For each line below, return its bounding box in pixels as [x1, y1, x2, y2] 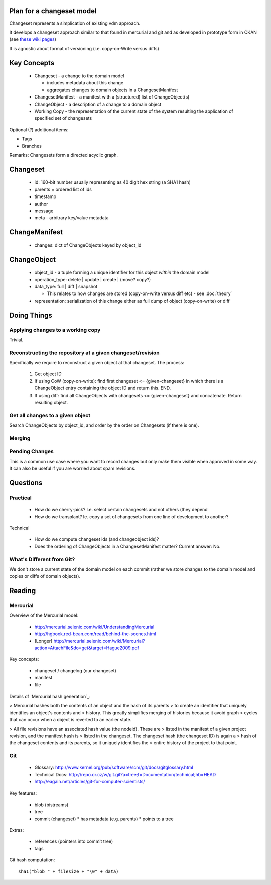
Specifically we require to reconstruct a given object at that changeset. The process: [9, 360, 184, 366]
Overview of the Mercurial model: [9, 612, 79, 618]
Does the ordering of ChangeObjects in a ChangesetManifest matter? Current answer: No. [34, 543, 221, 549]
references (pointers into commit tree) [34, 838, 113, 844]
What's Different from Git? [9, 556, 75, 563]
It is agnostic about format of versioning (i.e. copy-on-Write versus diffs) [9, 45, 159, 51]
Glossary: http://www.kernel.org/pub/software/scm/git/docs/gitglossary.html [34, 764, 193, 771]
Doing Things [9, 311, 52, 319]
